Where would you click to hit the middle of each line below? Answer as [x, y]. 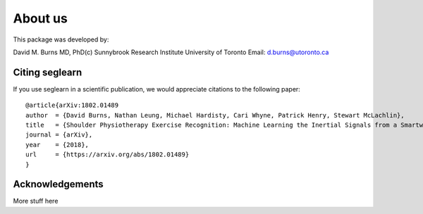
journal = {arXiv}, [59, 135]
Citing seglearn [48, 72]
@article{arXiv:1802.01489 [72, 105]
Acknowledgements [58, 184]
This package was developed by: [61, 39]
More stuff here [36, 201]
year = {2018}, [57, 145]
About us [41, 18]
